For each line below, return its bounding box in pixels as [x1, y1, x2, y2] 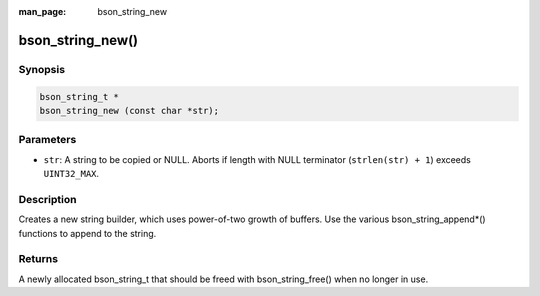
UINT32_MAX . [43, 168, 100, 180]
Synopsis [18, 62, 65, 76]
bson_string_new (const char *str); [39, 105, 220, 116]
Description [18, 192, 77, 206]
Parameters [18, 133, 77, 147]
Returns [18, 252, 59, 266]
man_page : [18, 6, 67, 17]
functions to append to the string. [18, 227, 157, 239]
